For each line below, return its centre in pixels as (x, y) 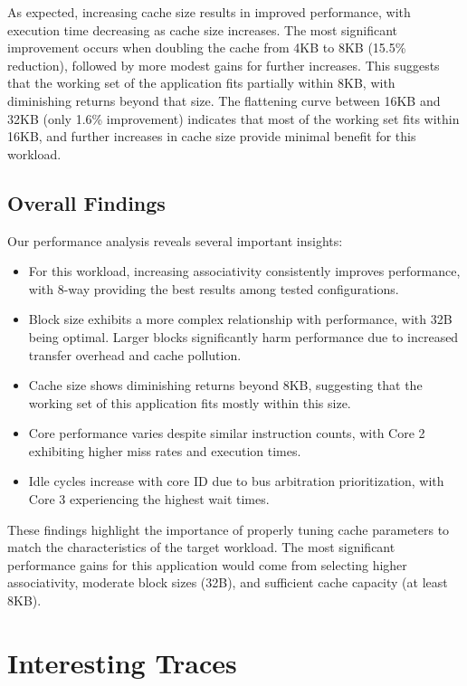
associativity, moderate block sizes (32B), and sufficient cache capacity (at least (228, 582)
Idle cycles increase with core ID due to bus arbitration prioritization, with (236, 481)
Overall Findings (86, 202)
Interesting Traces (122, 662)
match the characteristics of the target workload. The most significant (201, 547)
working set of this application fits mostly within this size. (190, 402)
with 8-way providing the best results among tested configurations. (214, 288)
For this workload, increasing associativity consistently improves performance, (244, 271)
